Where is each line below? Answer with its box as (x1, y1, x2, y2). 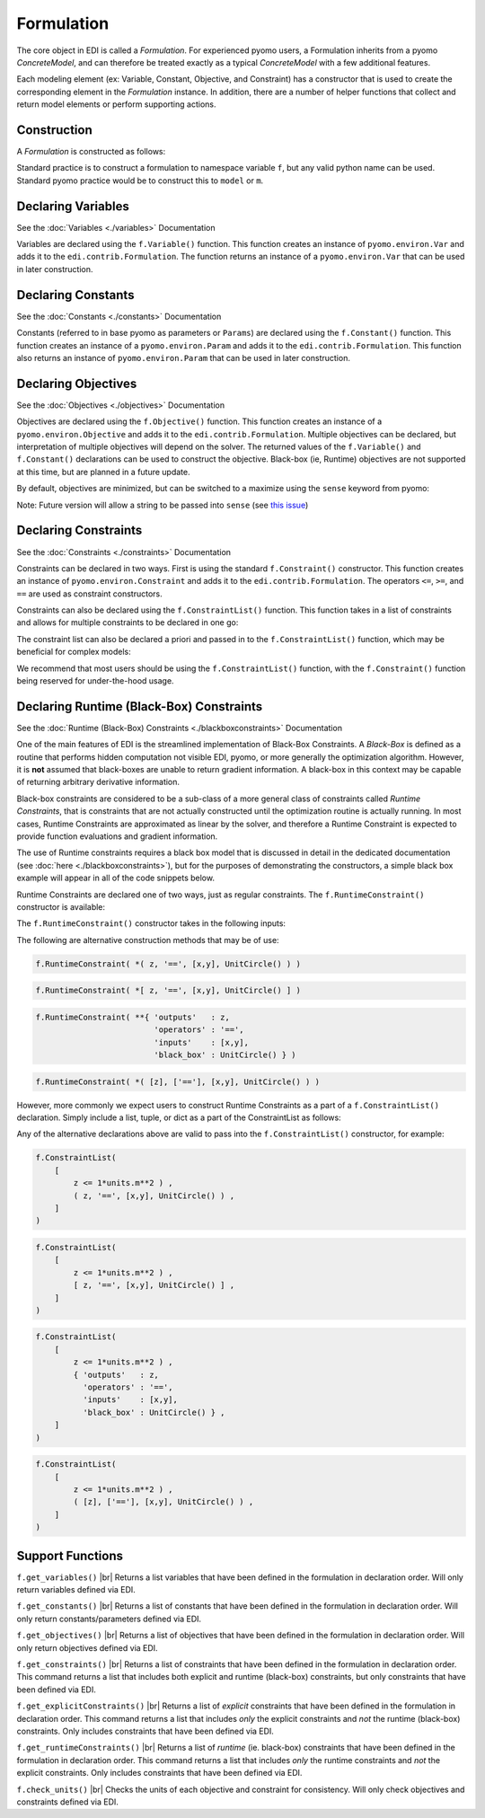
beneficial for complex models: (16, 647, 131, 657)
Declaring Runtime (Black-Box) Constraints (16, 699, 263, 714)
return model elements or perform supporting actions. (16, 99, 216, 110)
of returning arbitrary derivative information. (16, 777, 180, 788)
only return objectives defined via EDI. (16, 1642, 158, 1653)
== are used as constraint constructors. (16, 588, 163, 599)
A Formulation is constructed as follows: (16, 146, 166, 157)
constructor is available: (16, 902, 106, 912)
